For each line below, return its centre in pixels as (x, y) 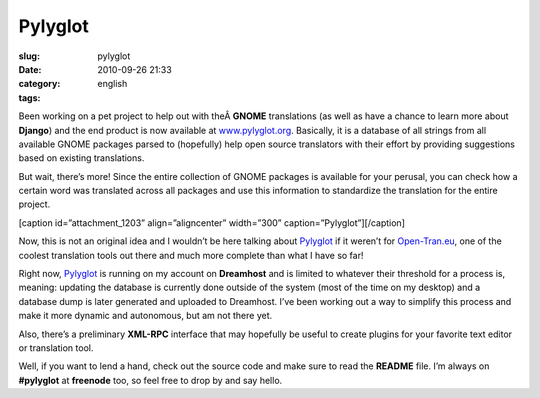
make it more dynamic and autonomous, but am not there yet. (145, 316)
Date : (30, 69)
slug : (29, 56)
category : (39, 84)
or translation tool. (56, 347)
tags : (29, 97)
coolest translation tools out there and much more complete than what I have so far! (191, 255)
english (112, 84)
